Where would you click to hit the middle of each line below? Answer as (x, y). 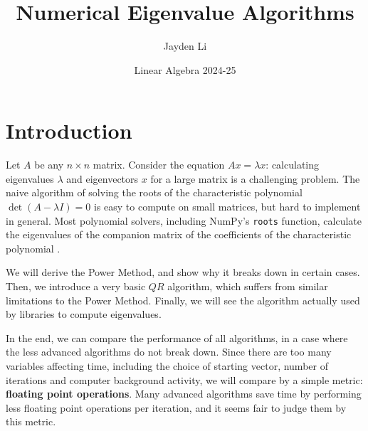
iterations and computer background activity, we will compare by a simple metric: (184, 379)
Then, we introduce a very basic (76, 286)
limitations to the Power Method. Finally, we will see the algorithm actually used (183, 300)
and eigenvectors (102, 178)
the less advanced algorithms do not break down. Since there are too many (169, 352)
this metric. (31, 421)
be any (49, 165)
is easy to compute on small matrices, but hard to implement (227, 207)
